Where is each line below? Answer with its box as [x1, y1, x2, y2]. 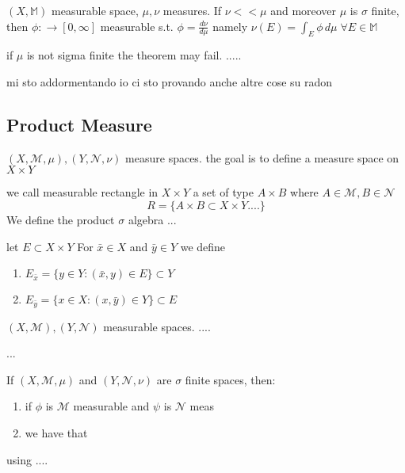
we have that [25, 425, 88, 441]
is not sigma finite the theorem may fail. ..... [26, 47, 242, 63]
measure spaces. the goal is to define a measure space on [125, 149, 399, 166]
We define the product [6, 212, 115, 227]
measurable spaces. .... [103, 318, 211, 334]
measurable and [73, 398, 150, 414]
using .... [6, 451, 48, 467]
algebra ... [128, 212, 177, 227]
